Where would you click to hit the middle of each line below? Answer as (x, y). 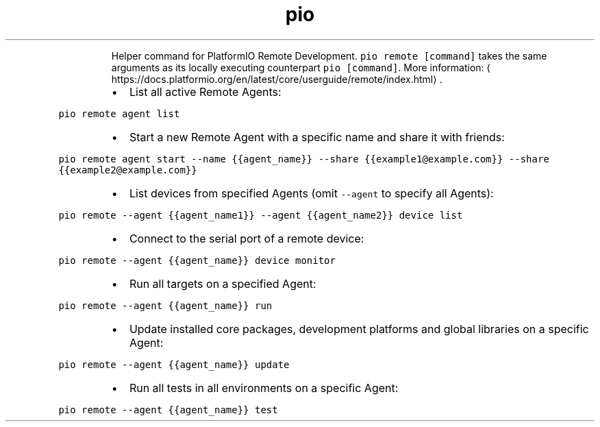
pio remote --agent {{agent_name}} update (174, 364)
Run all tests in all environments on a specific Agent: (264, 388)
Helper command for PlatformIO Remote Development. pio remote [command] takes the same (329, 56)
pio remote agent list (119, 113)
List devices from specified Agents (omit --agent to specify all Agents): (311, 193)
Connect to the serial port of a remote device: (247, 238)
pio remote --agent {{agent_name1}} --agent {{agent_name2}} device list (261, 215)
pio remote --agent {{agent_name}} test (168, 410)
